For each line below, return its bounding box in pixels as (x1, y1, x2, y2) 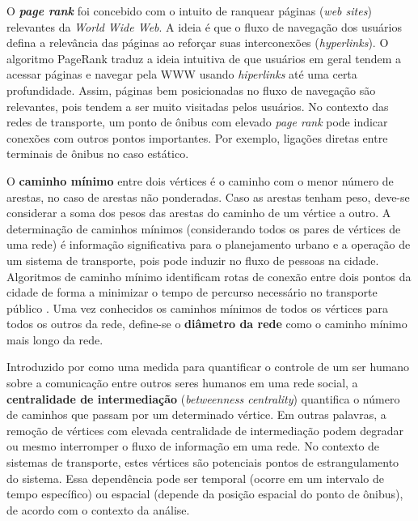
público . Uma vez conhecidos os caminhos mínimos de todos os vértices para (6, 299, 388, 316)
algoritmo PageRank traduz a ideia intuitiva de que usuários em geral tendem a (6, 49, 401, 66)
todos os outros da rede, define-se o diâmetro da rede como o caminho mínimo (6, 315, 407, 332)
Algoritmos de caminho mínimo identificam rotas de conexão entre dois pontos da (6, 267, 412, 284)
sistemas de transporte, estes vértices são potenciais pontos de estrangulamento (6, 454, 399, 471)
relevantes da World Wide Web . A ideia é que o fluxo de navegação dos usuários (6, 18, 402, 35)
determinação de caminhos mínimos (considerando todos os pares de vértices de (6, 220, 401, 237)
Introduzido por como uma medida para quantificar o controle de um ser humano (6, 358, 410, 375)
